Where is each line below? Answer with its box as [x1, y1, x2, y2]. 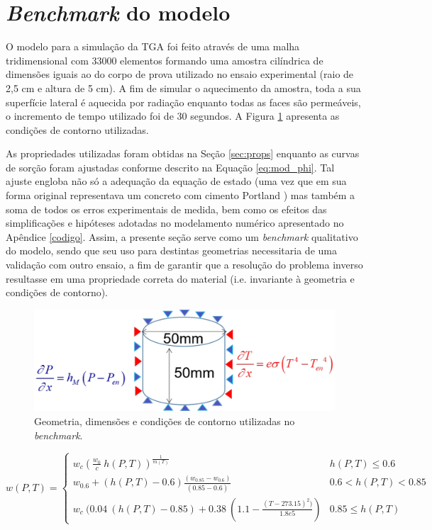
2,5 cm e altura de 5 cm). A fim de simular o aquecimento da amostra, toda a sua [6, 80, 361, 95]
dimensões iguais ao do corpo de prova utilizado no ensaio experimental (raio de [6, 67, 354, 81]
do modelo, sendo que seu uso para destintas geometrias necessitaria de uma [6, 243, 337, 258]
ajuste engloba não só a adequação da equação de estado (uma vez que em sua [6, 174, 347, 188]
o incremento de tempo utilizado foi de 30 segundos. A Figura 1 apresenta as [6, 108, 340, 123]
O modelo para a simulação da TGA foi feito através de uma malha [6, 39, 300, 54]
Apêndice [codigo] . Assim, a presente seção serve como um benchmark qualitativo [6, 229, 358, 244]
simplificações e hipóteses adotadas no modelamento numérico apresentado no [6, 215, 344, 230]
